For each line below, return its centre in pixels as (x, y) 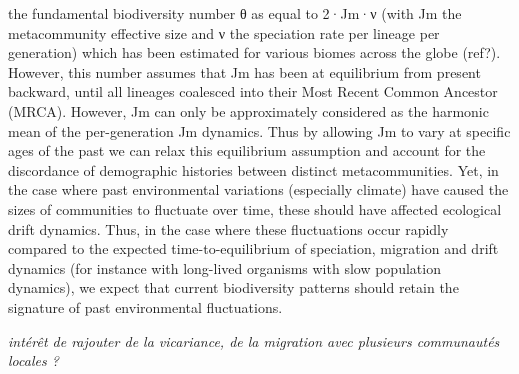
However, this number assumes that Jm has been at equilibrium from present (244, 71)
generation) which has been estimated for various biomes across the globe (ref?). (254, 52)
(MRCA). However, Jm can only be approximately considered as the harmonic (248, 110)
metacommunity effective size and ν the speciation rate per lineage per (224, 32)
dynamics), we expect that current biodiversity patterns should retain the (233, 287)
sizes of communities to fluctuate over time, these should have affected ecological (255, 208)
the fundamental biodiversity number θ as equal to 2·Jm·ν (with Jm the (235, 13)
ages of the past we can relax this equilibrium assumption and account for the (247, 150)
